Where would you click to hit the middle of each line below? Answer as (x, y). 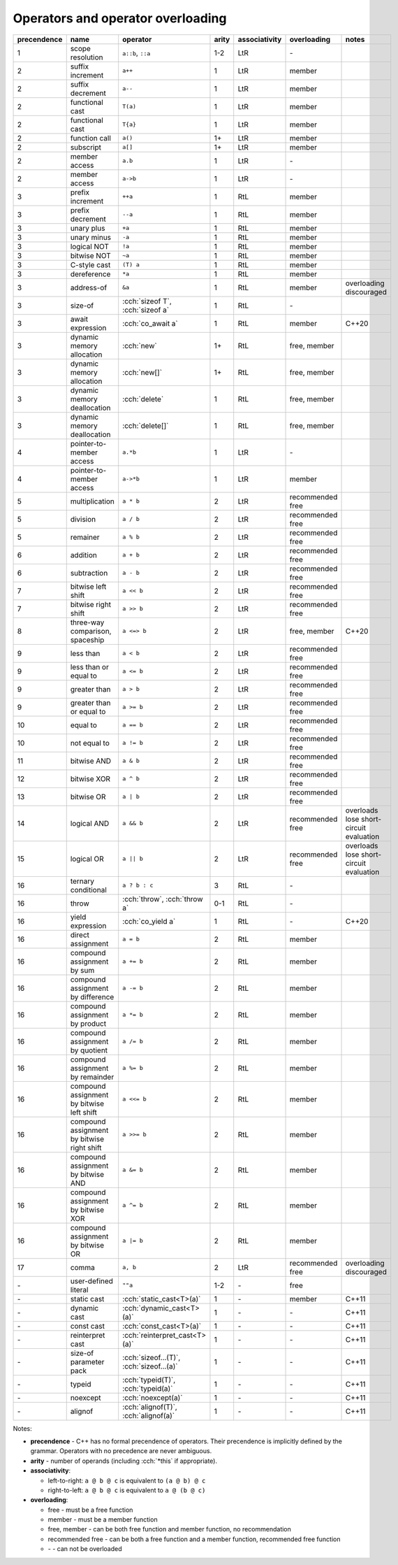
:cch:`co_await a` (150, 323)
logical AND (90, 823)
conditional (89, 889)
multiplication (93, 501)
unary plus (88, 228)
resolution (87, 57)
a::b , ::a (137, 52)
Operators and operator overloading (120, 18)
